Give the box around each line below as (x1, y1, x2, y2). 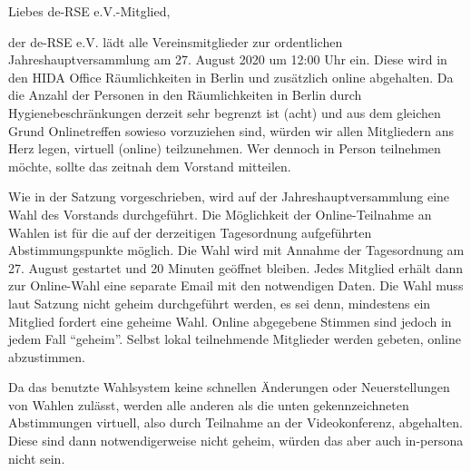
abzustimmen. (8, 347, 85, 366)
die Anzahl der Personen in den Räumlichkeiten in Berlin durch (8, 85, 362, 104)
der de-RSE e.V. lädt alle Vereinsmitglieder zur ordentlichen (8, 32, 343, 51)
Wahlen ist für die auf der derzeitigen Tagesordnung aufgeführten (8, 222, 372, 241)
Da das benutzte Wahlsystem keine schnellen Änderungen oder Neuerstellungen (8, 378, 450, 397)
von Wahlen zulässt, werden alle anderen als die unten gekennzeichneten (8, 395, 409, 414)
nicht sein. (8, 448, 65, 467)
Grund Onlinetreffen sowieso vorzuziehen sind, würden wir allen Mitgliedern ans (8, 121, 455, 140)
